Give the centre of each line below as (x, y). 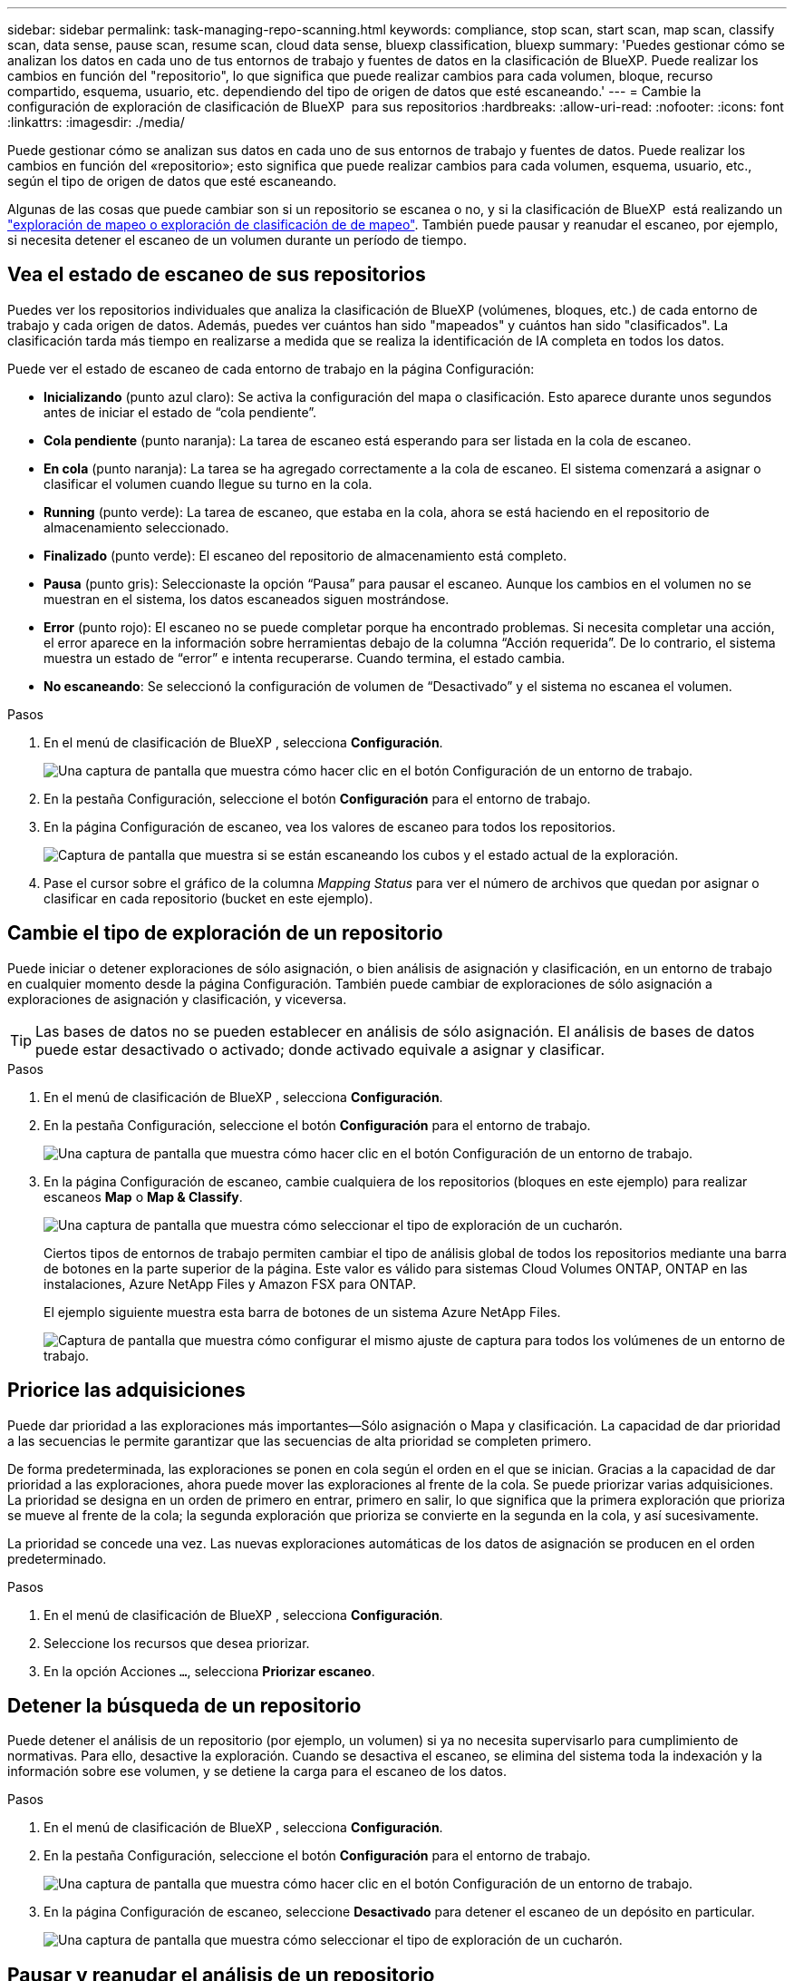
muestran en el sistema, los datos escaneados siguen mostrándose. (247, 599)
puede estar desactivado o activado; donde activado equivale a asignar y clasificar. (320, 1049)
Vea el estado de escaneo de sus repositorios (217, 275)
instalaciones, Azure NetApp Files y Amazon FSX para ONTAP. (230, 1283)
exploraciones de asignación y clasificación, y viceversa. (177, 999)
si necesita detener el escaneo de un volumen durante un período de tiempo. (237, 240)
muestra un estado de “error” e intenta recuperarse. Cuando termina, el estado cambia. (305, 658)
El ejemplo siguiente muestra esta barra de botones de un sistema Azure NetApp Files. (302, 1312)
